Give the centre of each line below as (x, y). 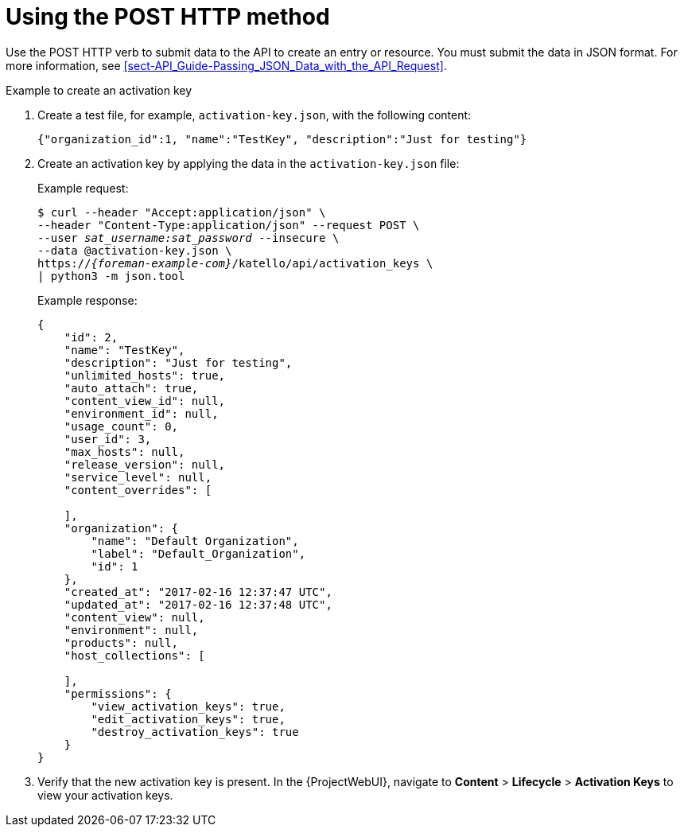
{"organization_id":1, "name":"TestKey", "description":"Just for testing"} (282, 139)
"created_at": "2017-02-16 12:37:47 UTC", (198, 592)
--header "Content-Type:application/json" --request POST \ (229, 225)
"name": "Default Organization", (195, 541)
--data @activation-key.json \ (135, 250)
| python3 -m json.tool (111, 276)
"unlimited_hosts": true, (145, 375)
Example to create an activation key (99, 90)
